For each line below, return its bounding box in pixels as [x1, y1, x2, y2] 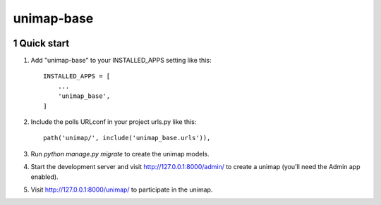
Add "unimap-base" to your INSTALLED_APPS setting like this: [30, 56, 212, 65]
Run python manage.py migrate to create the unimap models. [30, 149, 210, 158]
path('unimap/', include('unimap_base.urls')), [43, 134, 211, 142]
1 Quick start [13, 37, 70, 49]
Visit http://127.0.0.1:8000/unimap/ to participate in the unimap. [30, 185, 213, 194]
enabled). [30, 173, 59, 181]
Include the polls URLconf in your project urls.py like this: [30, 118, 197, 126]
